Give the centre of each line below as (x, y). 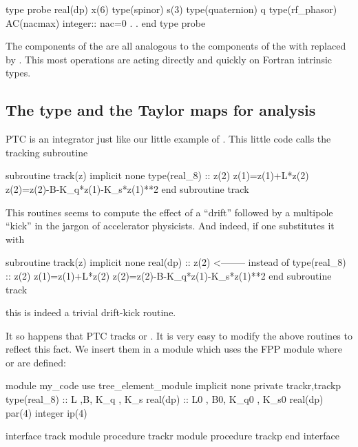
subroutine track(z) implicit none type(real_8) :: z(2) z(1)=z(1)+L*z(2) (157, 175)
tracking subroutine (47, 152)
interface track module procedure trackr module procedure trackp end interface (172, 436)
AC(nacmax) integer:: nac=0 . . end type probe (106, 22)
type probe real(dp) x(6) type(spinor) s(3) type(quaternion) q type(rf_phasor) (171, 9)
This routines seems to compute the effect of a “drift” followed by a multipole (169, 212)
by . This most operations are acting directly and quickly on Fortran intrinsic (169, 59)
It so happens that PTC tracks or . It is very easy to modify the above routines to (179, 335)
